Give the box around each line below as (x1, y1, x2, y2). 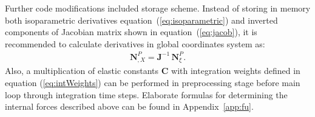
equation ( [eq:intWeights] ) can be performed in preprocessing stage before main (5, 76, 300, 89)
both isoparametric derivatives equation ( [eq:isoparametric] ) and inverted (5, 13, 278, 26)
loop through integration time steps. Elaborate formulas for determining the (5, 88, 288, 101)
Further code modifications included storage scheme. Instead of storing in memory (5, 2, 311, 14)
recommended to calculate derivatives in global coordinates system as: (5, 37, 265, 50)
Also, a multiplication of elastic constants (5, 64, 159, 77)
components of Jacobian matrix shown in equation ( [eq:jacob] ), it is (5, 25, 257, 38)
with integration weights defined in (171, 64, 300, 77)
